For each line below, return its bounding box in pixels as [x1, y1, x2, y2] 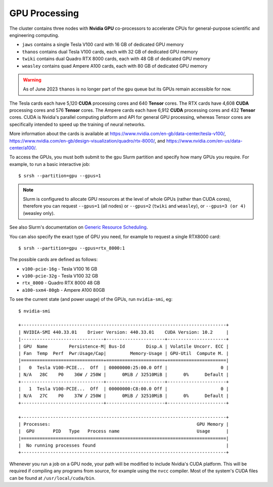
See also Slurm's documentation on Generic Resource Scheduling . [9, 224, 148, 230]
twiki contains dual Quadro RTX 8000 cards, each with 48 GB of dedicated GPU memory [22, 56, 211, 62]
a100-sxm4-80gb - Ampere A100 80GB [22, 287, 105, 293]
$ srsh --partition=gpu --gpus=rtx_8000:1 [18, 245, 125, 251]
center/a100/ [9, 145, 36, 151]
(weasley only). [23, 210, 55, 216]
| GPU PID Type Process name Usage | [18, 428, 229, 434]
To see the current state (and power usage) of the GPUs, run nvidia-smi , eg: [9, 296, 173, 302]
